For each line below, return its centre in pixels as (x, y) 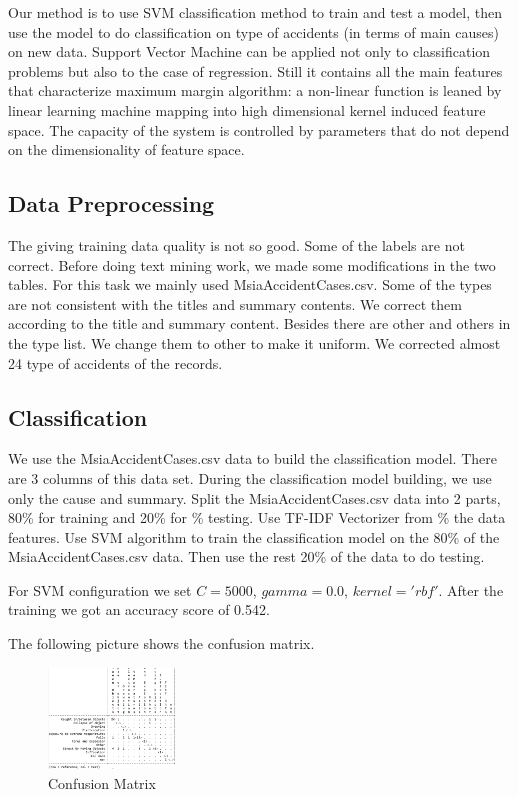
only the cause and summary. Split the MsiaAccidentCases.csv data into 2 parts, (254, 497)
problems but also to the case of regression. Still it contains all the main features (255, 70)
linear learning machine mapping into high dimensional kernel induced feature (247, 109)
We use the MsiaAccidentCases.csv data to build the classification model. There (252, 458)
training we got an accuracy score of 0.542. (139, 609)
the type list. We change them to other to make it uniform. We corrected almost (254, 342)
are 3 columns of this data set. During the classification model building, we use (250, 477)
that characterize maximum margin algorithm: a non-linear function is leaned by (255, 90)
